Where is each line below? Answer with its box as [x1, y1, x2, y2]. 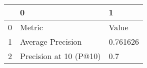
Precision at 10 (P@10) [20, 50, 101, 62]
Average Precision [20, 36, 82, 47]
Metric [20, 21, 43, 33]
